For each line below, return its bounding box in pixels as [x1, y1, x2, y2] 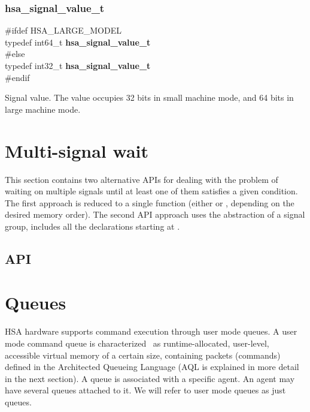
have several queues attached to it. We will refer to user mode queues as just [5, 384, 286, 396]
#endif [5, 71, 30, 83]
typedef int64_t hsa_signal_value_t [5, 35, 151, 48]
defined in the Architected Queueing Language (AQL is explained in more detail [5, 360, 299, 373]
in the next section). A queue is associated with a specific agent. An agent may [5, 372, 295, 384]
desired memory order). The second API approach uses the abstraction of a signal [5, 208, 305, 221]
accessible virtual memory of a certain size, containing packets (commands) [5, 348, 281, 361]
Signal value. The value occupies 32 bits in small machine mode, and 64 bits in [5, 91, 294, 104]
